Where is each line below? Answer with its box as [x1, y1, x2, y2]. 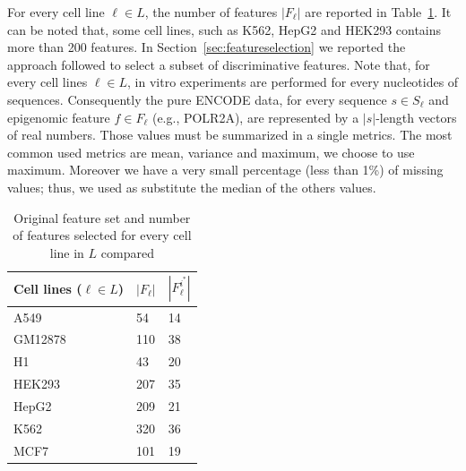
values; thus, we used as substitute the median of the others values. [7, 177, 376, 196]
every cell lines [7, 73, 88, 91]
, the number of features [144, 3, 278, 21]
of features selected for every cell [13, 226, 192, 244]
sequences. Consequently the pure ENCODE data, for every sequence [7, 90, 387, 108]
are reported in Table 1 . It [305, 3, 452, 21]
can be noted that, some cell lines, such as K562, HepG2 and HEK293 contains [7, 20, 442, 39]
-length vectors [375, 107, 457, 126]
